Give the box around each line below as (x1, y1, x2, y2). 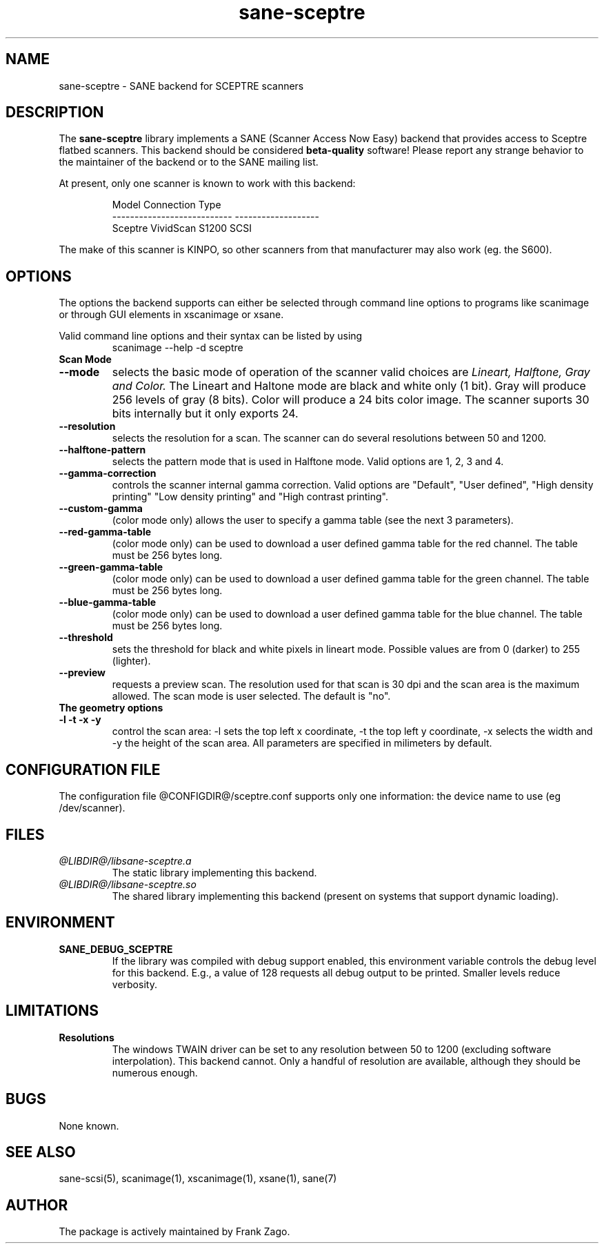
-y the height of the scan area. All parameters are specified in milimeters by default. (112, 737, 492, 749)
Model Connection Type (112, 199, 221, 211)
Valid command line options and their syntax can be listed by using (59, 330, 363, 342)
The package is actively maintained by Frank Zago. (59, 1226, 290, 1238)
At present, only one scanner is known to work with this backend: (59, 177, 356, 190)
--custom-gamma (59, 502, 143, 515)
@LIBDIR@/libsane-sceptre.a (59, 854, 192, 867)
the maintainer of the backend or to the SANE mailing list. (59, 156, 319, 168)
